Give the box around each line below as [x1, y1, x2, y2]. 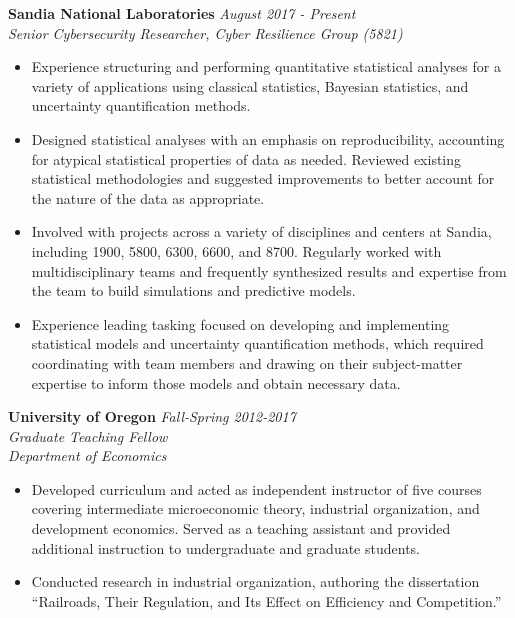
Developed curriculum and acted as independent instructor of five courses [31, 478, 482, 499]
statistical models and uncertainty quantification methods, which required [31, 333, 484, 354]
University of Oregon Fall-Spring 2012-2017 [8, 406, 296, 427]
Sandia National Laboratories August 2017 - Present [8, 3, 356, 23]
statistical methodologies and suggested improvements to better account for [31, 168, 495, 189]
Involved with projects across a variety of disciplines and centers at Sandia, [31, 221, 492, 242]
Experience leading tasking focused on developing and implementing [31, 313, 450, 334]
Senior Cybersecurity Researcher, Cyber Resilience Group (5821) [8, 22, 403, 43]
